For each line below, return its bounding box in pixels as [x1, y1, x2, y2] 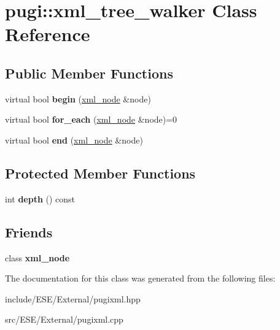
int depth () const [5, 192, 76, 205]
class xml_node [5, 251, 70, 264]
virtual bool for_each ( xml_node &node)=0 [5, 113, 177, 126]
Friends [5, 222, 53, 241]
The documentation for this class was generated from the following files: [5, 272, 276, 285]
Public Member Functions [5, 63, 173, 82]
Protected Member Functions [5, 163, 196, 182]
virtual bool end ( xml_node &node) [5, 133, 143, 146]
